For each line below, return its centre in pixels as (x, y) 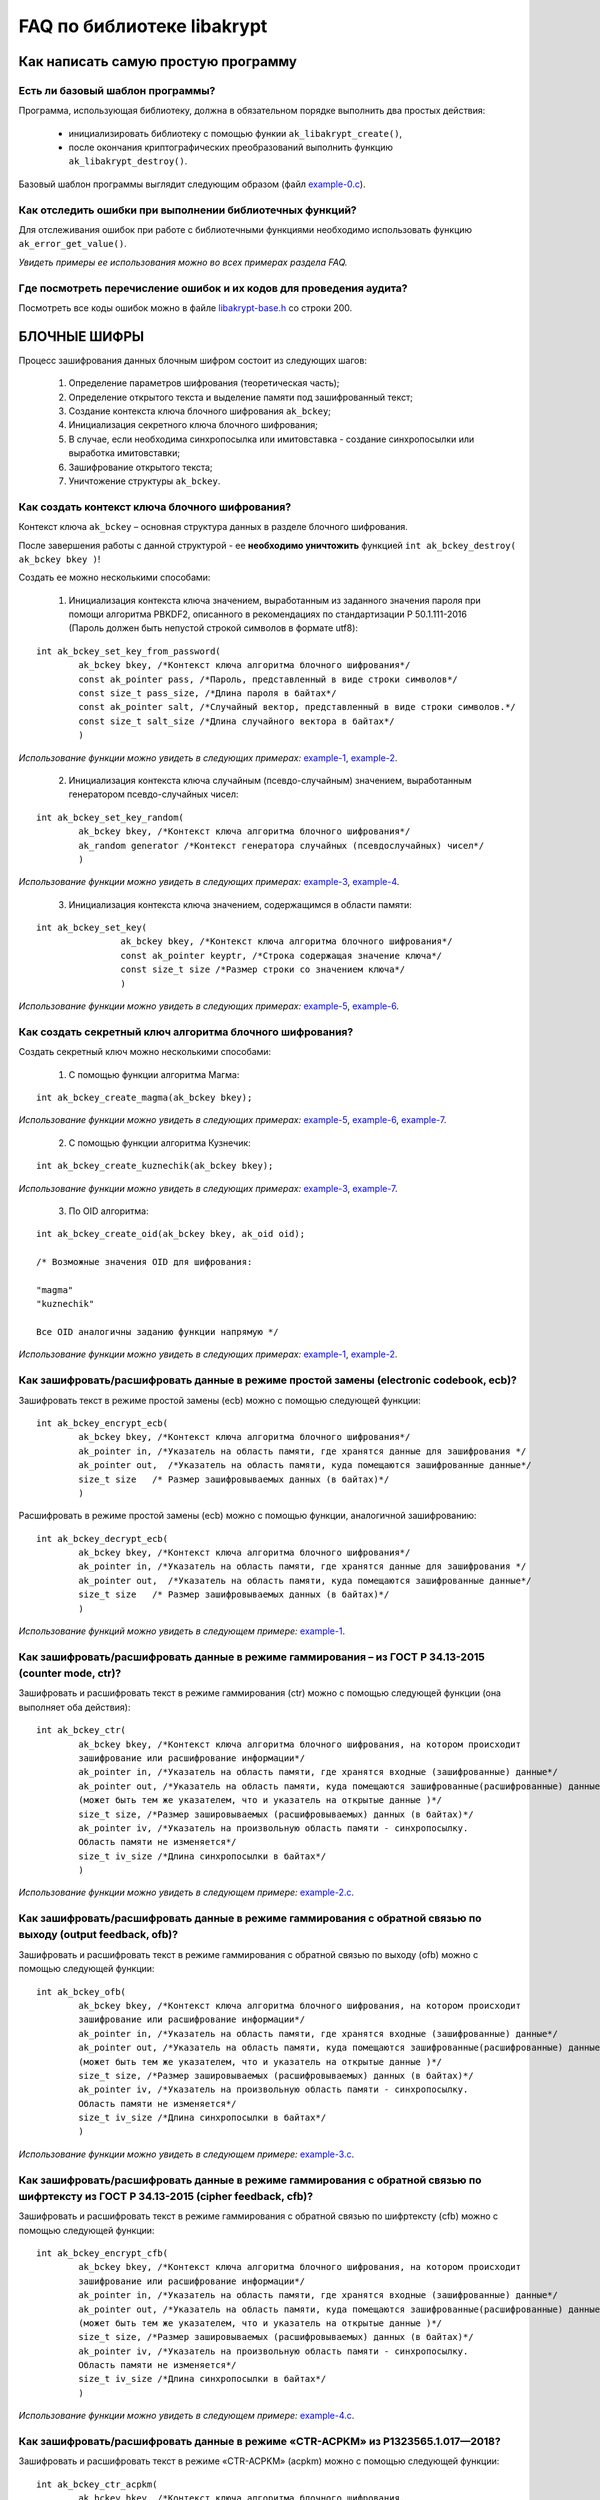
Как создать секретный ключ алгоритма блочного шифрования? (186, 1032)
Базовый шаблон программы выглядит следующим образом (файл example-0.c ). (192, 184)
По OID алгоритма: (108, 1211)
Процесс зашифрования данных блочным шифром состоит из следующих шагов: (192, 360)
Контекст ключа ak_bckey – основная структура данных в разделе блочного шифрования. (213, 527)
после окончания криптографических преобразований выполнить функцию (231, 147)
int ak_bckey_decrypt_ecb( (102, 1538)
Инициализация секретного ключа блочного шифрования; (193, 425)
